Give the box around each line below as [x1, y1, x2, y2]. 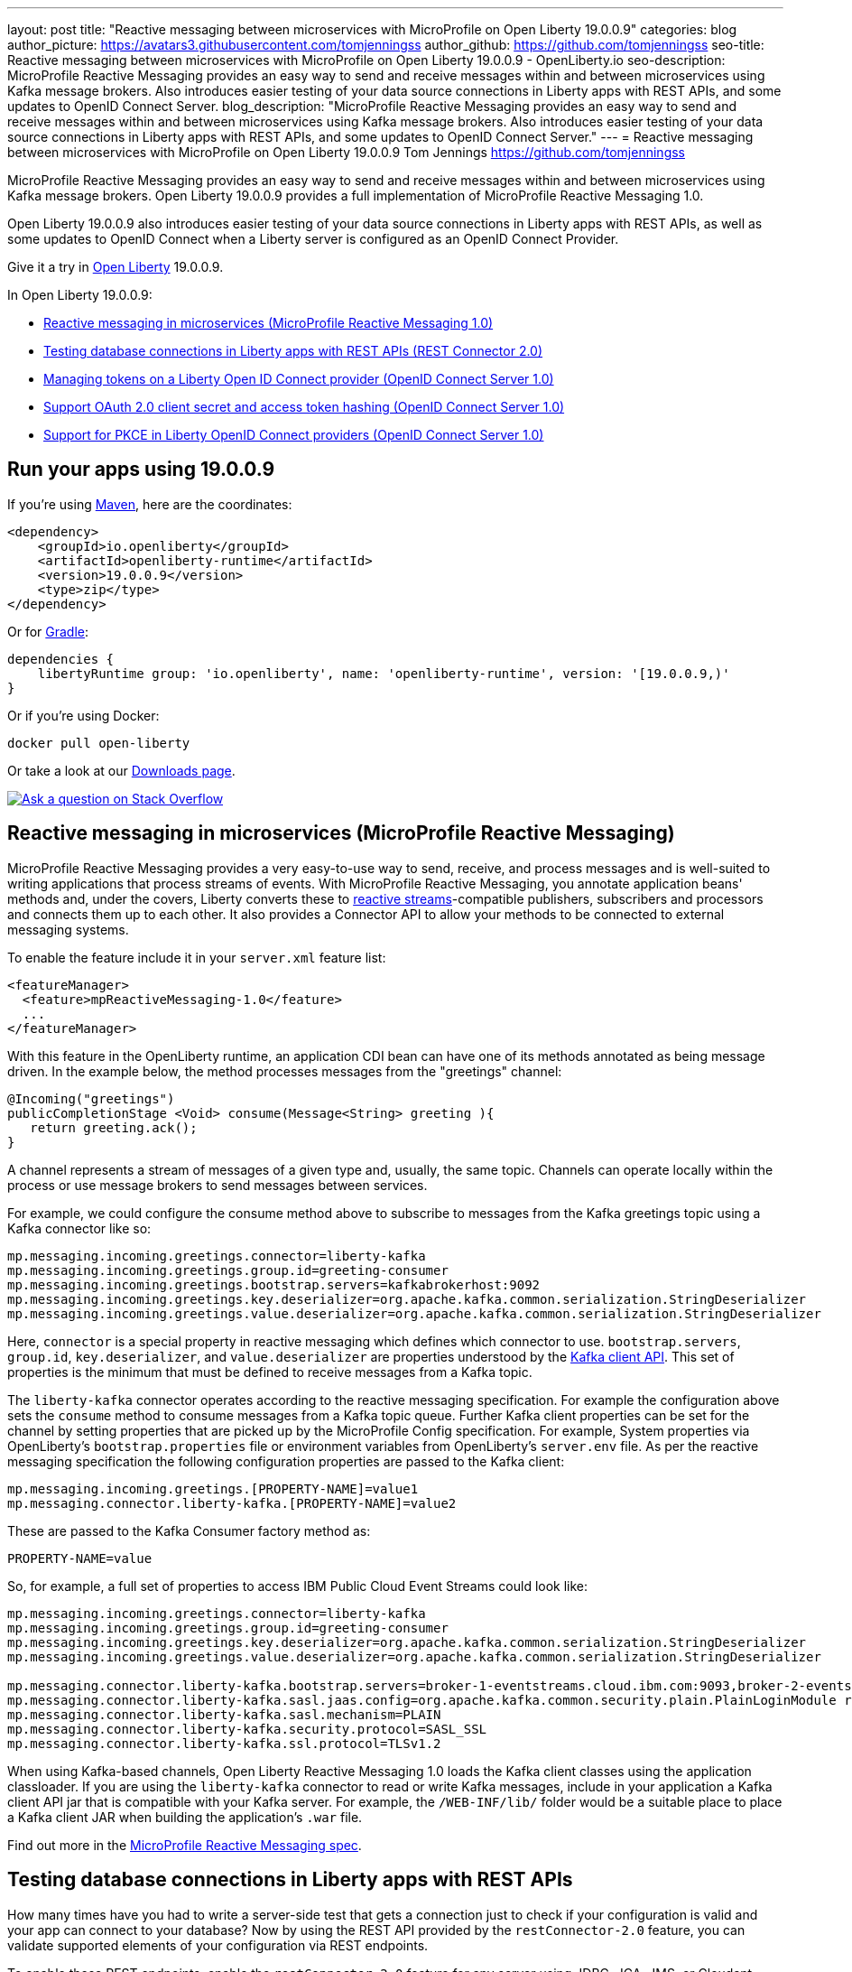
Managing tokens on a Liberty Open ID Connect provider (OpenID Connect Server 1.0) [43, 371, 554, 386]
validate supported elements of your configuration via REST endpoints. [7, 1937, 429, 1953]
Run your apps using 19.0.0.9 [7, 458, 275, 481]
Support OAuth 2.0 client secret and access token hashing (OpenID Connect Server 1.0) [43, 399, 565, 414]
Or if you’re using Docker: [7, 707, 160, 723]
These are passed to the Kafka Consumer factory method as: [7, 1522, 371, 1539]
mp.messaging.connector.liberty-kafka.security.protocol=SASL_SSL [7, 1721, 487, 1736]
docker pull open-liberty [7, 735, 190, 750]
